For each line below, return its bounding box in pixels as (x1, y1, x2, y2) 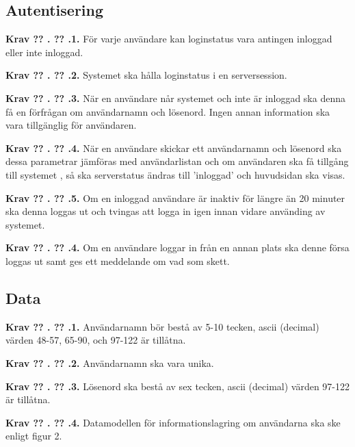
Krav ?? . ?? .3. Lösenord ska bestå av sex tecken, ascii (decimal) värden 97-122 (5, 379, 350, 393)
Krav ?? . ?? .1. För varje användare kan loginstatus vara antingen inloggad (5, 31, 332, 46)
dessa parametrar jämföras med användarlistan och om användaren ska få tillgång (5, 154, 349, 168)
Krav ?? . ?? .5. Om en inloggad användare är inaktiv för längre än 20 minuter (5, 190, 345, 205)
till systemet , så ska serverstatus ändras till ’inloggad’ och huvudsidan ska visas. (5, 167, 345, 181)
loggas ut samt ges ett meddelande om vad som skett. (5, 253, 230, 268)
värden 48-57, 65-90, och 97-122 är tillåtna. (5, 333, 186, 347)
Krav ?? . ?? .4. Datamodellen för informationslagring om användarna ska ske (5, 415, 341, 429)
